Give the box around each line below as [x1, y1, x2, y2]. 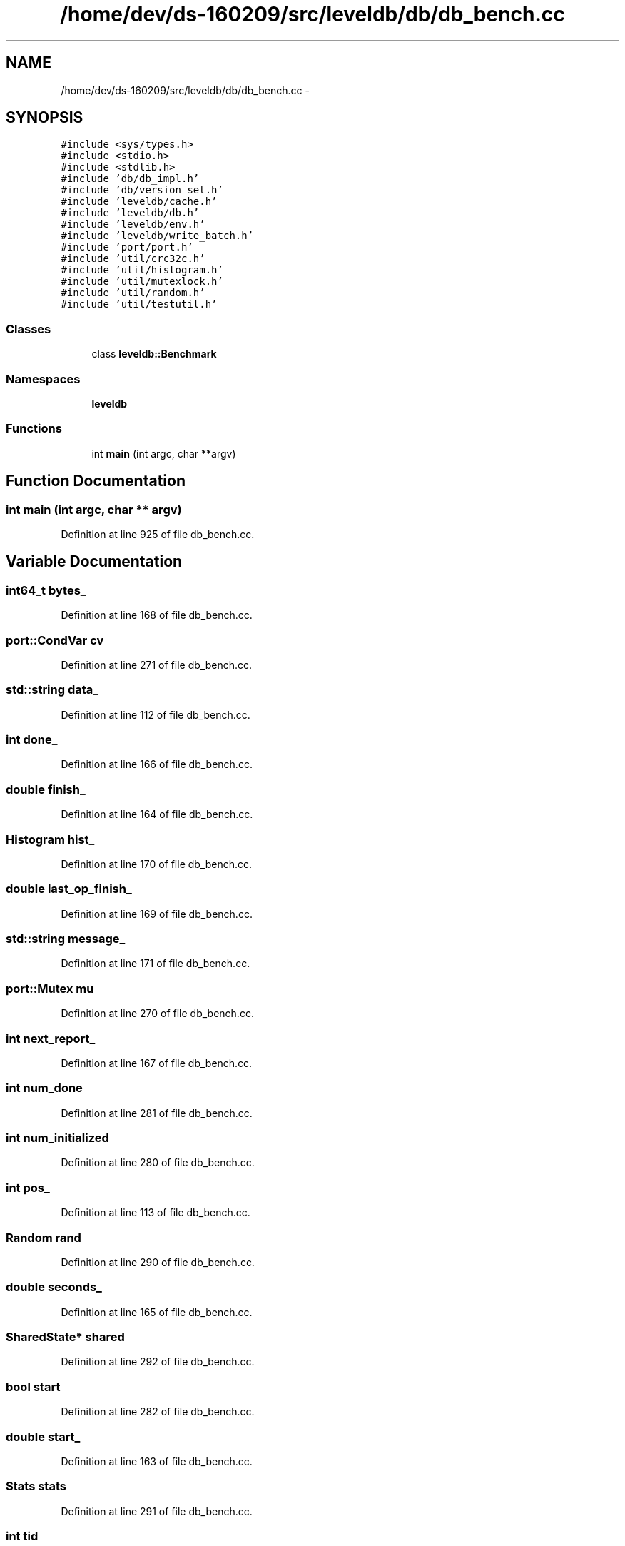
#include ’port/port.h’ [61, 241, 193, 253]
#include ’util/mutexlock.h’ [61, 276, 223, 288]
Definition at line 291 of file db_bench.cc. [61, 1505, 253, 1517]
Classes [6, 321, 51, 336]
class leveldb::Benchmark [91, 348, 217, 360]
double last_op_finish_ [6, 881, 132, 896]
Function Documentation [6, 472, 186, 490]
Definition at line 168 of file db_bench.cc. [61, 609, 253, 622]
